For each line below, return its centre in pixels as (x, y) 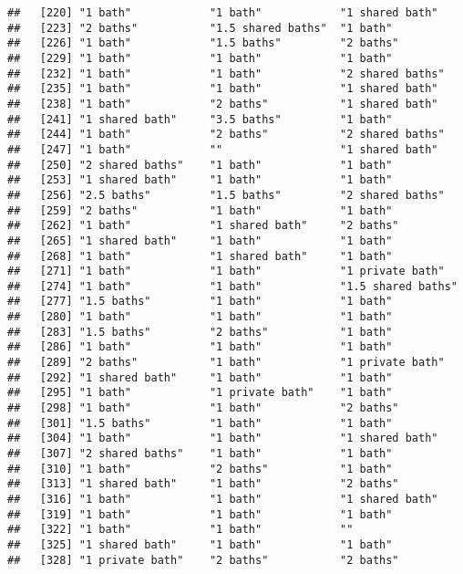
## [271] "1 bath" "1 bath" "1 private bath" (226, 271)
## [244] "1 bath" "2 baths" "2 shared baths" (226, 135)
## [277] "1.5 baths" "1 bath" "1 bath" (200, 302)
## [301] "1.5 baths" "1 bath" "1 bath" (200, 423)
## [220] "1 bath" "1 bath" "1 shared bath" (223, 13)
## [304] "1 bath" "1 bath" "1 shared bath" (223, 438)
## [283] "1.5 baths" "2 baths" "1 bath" (200, 332)
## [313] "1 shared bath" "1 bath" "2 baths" (203, 484)
